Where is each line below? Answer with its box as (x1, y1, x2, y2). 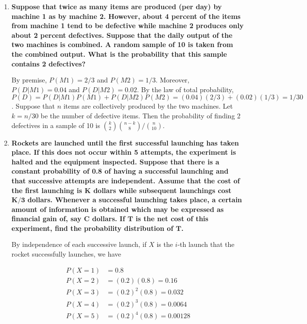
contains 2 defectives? (11, 58, 86, 68)
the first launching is (11, 185, 82, 195)
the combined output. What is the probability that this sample (11, 49, 227, 59)
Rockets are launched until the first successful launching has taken (11, 137, 239, 147)
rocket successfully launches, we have (11, 249, 121, 259)
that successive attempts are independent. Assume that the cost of (11, 175, 240, 185)
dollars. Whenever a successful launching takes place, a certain (27, 194, 242, 205)
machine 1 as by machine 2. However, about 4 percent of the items (11, 11, 241, 21)
